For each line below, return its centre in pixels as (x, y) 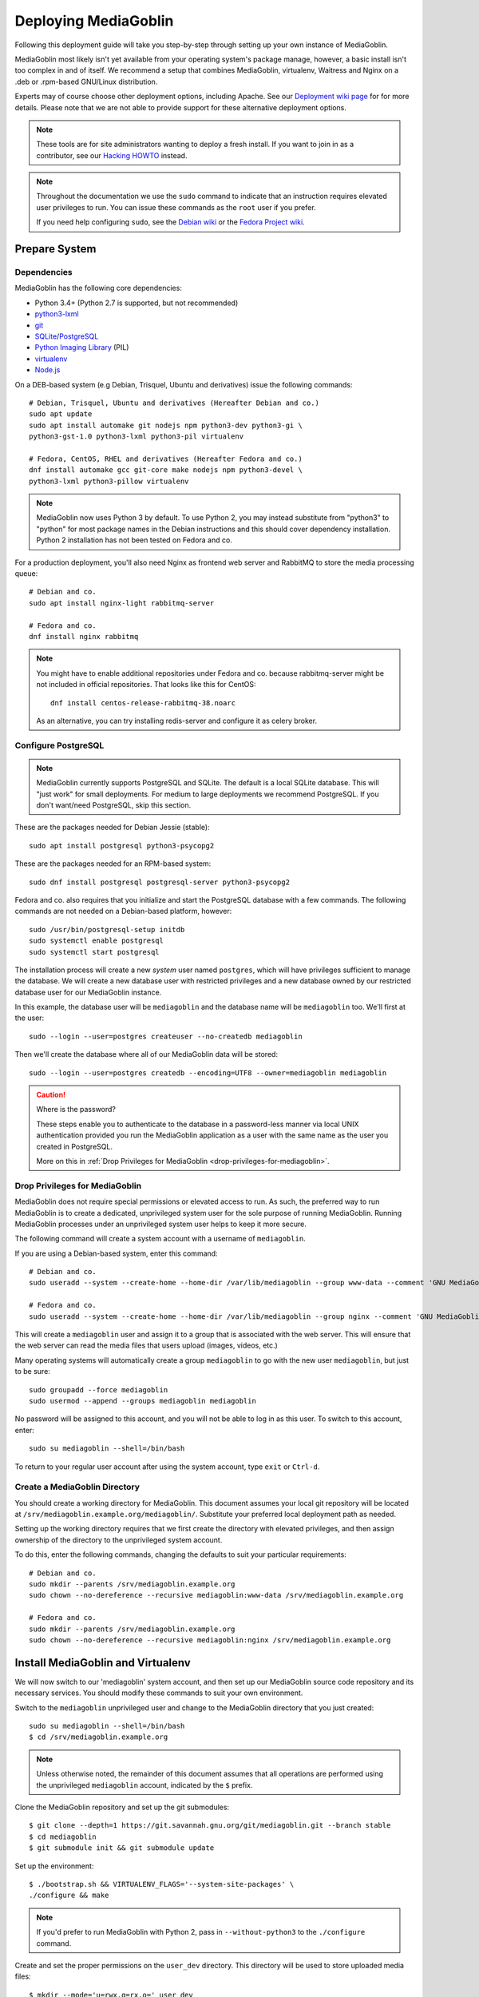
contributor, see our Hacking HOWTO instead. (112, 155)
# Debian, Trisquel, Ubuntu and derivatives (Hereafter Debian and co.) (174, 403)
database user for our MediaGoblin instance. (88, 992)
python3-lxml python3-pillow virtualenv (109, 481)
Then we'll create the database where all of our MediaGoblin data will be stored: (146, 1054)
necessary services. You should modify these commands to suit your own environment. (159, 1693)
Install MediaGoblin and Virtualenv (103, 1663)
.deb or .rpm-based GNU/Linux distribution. (86, 81)
